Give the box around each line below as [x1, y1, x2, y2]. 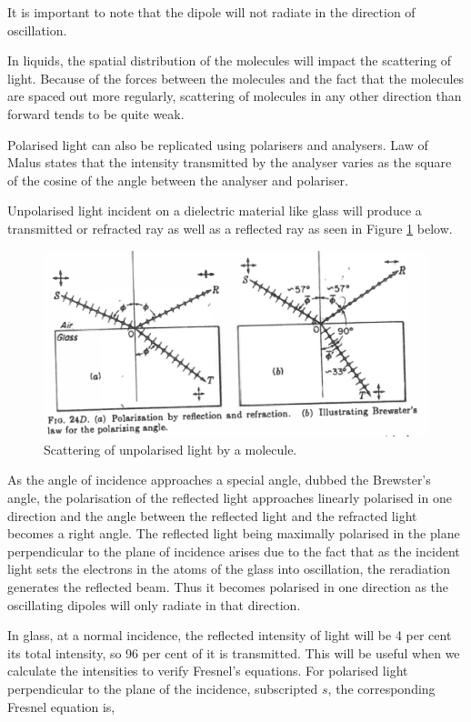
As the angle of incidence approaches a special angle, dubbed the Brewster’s [7, 470, 431, 489]
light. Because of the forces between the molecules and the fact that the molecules [7, 68, 465, 87]
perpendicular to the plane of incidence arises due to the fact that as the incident [7, 541, 460, 560]
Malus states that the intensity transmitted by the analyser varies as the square [7, 153, 452, 172]
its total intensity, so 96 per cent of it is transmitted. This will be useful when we [7, 643, 460, 662]
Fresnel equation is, [7, 697, 115, 716]
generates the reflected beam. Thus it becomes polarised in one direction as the [7, 577, 449, 596]
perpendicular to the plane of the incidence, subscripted [7, 678, 318, 697]
